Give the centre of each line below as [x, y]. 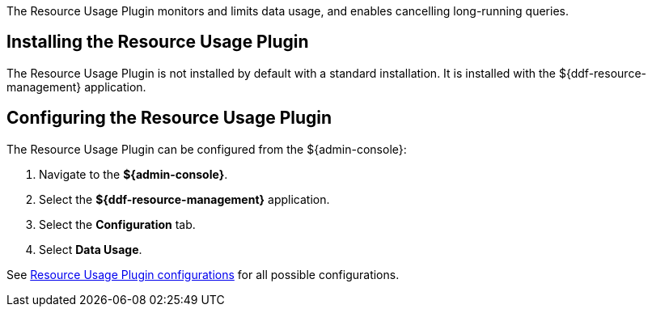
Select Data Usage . [91, 249]
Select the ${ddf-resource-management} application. [184, 199]
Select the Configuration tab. [117, 224]
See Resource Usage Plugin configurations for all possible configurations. [203, 274]
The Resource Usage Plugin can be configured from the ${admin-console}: [207, 149]
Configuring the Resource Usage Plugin [169, 118]
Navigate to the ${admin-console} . [133, 174]
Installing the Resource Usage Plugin [158, 42]
